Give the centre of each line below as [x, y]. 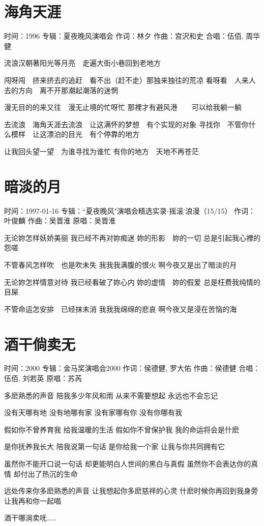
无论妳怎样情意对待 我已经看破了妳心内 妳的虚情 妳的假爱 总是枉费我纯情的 [132, 282]
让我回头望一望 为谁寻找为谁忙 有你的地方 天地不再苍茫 [101, 151]
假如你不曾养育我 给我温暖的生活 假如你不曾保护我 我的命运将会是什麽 [122, 429]
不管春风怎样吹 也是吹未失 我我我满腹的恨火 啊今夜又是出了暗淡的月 [121, 264]
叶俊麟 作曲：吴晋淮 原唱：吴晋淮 [60, 221]
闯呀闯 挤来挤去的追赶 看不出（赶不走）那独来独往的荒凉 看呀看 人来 [126, 80]
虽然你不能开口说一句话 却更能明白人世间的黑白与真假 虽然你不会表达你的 [128, 464]
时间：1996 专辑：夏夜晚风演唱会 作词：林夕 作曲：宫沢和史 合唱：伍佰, [124, 36]
